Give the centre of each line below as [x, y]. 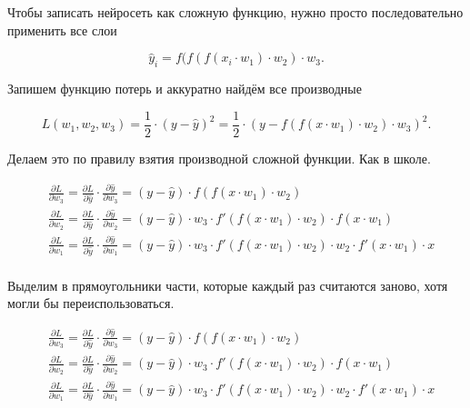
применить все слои [62, 30]
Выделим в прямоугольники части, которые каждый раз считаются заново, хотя [228, 285]
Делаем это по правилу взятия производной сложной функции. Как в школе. [219, 158]
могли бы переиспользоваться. [91, 303]
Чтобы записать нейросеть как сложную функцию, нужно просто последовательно [235, 12]
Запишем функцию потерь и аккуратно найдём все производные [185, 88]
